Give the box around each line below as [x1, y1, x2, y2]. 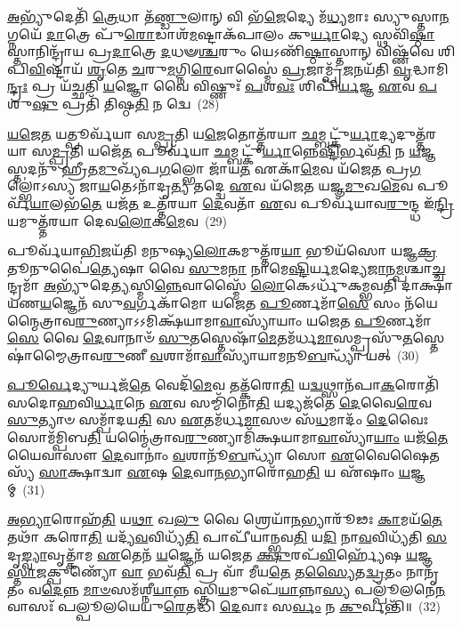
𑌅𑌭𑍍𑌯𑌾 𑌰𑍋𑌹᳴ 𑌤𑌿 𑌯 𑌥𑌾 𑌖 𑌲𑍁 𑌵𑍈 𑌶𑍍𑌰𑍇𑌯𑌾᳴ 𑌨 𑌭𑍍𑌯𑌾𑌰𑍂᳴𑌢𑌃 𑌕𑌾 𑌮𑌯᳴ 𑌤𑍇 [7, 510, 442, 528]
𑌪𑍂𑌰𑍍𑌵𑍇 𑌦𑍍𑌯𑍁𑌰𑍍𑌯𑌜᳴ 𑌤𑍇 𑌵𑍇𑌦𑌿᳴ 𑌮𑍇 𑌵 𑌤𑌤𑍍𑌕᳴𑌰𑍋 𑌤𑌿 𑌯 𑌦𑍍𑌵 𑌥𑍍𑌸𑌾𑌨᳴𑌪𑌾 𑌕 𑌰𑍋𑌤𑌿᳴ [7, 375, 439, 394]
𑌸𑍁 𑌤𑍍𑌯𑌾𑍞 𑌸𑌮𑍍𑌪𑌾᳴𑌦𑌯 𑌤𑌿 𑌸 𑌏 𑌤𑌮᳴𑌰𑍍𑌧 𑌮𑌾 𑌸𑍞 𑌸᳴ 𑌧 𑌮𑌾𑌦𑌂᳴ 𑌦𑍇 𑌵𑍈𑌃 [7, 410, 429, 429]
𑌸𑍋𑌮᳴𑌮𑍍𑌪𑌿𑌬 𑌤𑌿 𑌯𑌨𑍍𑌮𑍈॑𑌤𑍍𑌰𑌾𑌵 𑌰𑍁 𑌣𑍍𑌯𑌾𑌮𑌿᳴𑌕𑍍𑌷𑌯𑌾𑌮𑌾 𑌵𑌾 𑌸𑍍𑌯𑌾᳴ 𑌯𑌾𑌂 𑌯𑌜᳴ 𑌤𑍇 [7, 428, 449, 447]
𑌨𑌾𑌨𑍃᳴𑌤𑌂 [406, 562, 440, 581]
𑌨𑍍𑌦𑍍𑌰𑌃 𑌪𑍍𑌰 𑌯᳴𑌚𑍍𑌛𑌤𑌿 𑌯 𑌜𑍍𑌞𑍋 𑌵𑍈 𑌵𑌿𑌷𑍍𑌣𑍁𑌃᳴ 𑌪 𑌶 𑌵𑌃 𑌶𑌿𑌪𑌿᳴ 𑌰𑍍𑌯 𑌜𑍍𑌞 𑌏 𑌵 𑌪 [7, 76, 437, 95]
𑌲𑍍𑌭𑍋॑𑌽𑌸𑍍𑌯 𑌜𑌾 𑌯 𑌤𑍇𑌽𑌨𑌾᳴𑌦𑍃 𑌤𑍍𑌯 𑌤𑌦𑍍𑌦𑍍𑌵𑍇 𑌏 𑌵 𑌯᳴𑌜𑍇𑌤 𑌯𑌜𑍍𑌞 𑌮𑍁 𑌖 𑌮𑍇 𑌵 [7, 176, 414, 195]
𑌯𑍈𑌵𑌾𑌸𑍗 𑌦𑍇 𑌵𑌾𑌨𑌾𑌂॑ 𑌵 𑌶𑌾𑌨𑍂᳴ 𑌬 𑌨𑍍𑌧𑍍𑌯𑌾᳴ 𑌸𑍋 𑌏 [7, 445, 354, 463]
